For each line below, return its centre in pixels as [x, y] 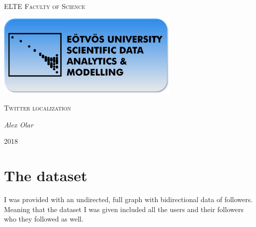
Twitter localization [38, 108]
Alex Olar [19, 124]
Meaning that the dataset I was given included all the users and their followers [124, 209]
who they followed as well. [44, 219]
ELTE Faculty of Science [45, 6]
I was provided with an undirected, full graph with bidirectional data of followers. [128, 199]
